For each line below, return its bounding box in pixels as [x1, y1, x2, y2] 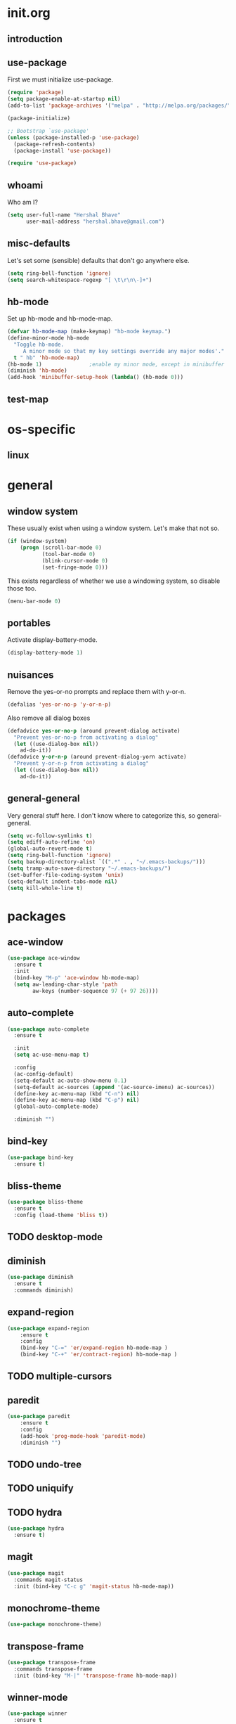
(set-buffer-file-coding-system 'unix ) [7, 871, 124, 878]
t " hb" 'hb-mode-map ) [13, 354, 80, 361]
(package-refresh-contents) [13, 141, 96, 148]
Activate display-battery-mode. [7, 636, 98, 644]
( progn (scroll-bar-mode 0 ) [20, 544, 102, 551]
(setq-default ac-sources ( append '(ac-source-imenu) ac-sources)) [13, 1083, 216, 1091]
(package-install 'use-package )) [13, 147, 112, 154]
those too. [7, 584, 37, 592]
